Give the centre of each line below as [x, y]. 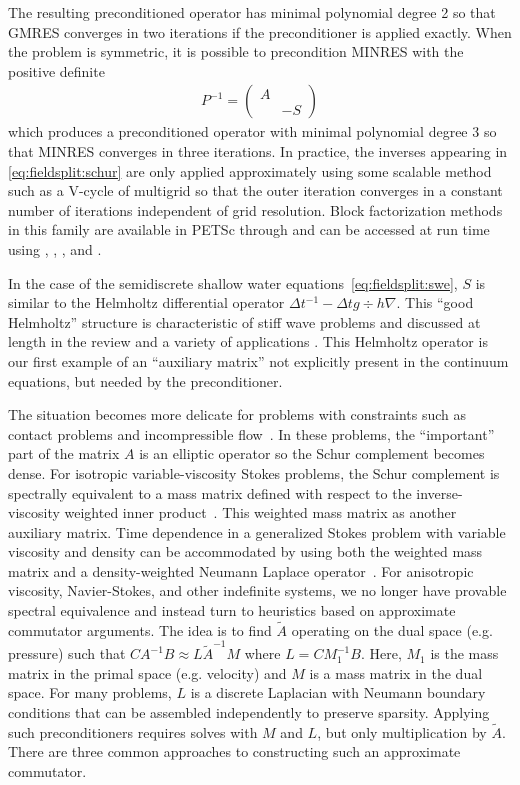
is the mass [464, 653]
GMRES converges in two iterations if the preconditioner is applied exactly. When [260, 31]
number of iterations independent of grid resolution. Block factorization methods [255, 209]
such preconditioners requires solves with [133, 731]
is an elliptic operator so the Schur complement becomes [312, 453]
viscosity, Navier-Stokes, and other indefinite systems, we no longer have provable [257, 590]
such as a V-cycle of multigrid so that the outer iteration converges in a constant [255, 190]
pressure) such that [67, 653]
